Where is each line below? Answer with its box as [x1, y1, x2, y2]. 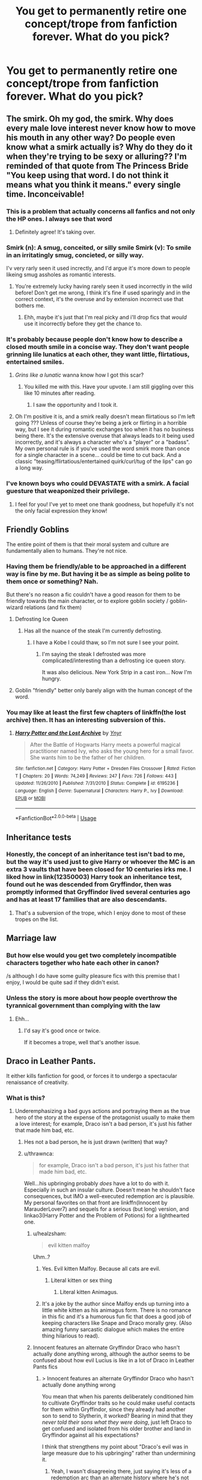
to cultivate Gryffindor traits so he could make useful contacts [41, 1399, 195, 1406]
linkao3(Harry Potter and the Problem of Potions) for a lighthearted [23, 1211, 189, 1219]
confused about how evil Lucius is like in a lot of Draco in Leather [32, 1356, 195, 1364]
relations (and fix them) [23, 604, 82, 611]
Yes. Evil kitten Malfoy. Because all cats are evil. [41, 1265, 161, 1272]
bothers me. [14, 302, 45, 309]
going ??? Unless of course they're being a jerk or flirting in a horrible [14, 419, 187, 427]
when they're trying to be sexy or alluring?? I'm [6, 151, 188, 161]
